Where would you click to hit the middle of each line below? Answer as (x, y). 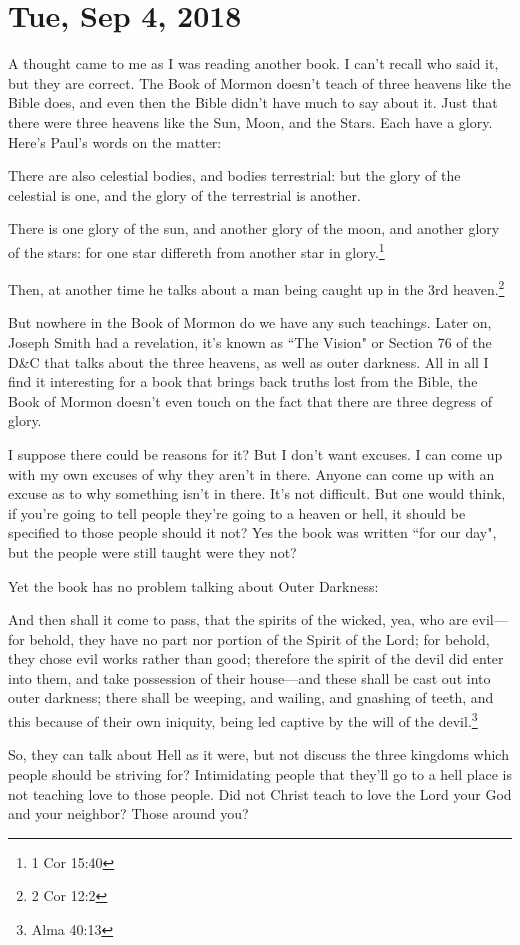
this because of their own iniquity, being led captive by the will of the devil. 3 (243, 719)
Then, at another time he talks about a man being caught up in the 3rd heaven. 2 (256, 287)
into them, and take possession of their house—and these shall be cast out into (249, 677)
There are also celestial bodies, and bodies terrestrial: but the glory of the (234, 175)
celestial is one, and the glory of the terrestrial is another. (184, 194)
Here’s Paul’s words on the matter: (115, 141)
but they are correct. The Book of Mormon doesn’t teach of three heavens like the (259, 82)
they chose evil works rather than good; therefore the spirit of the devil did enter (256, 658)
